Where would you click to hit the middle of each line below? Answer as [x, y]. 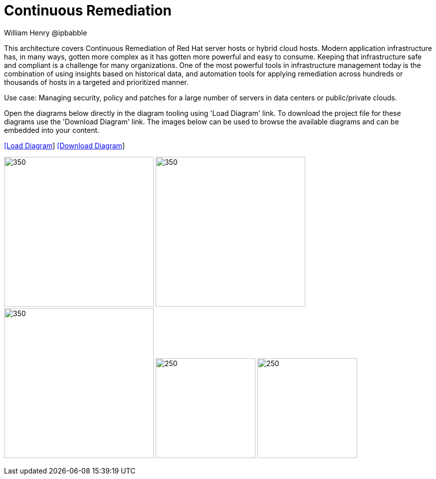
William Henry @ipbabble [46, 32]
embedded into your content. [52, 130]
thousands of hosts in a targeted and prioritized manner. [96, 82]
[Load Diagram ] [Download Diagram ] [65, 145]
